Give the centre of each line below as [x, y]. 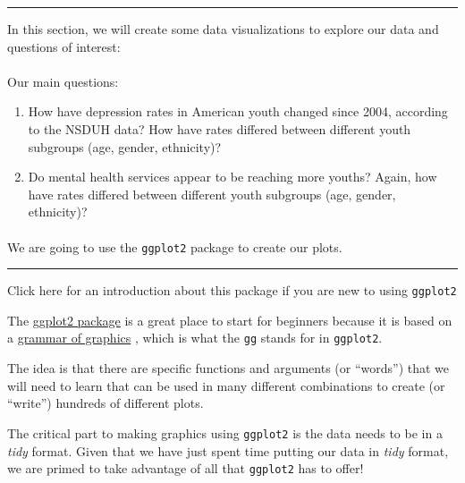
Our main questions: [63, 81]
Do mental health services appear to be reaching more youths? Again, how [232, 177]
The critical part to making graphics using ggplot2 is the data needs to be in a [225, 432]
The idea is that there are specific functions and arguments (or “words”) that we [228, 368]
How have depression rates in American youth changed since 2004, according [238, 111]
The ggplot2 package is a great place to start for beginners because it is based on [230, 320]
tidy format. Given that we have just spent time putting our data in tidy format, [228, 450]
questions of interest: [64, 46]
